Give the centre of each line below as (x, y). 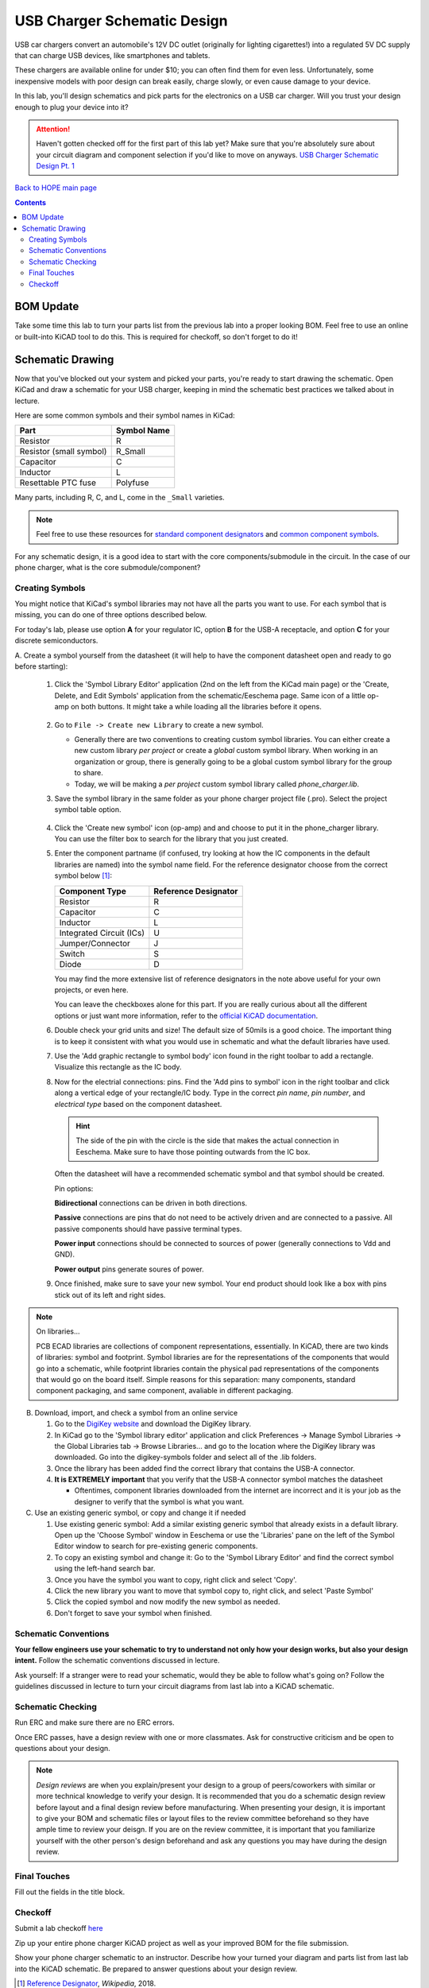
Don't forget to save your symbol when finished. (133, 1613)
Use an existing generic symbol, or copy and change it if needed (140, 1513)
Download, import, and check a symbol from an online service (136, 1412)
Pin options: (74, 1188)
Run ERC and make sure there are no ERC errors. (95, 1722)
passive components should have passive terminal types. (148, 1229)
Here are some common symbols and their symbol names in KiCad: (125, 415)
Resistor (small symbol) (63, 452)
